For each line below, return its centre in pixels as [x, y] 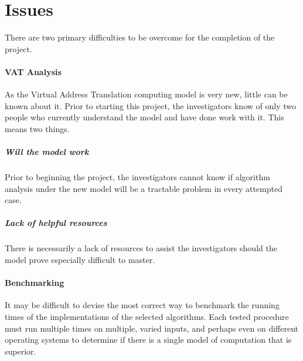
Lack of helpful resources [56, 223]
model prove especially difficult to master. [80, 259]
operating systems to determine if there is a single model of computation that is [148, 340]
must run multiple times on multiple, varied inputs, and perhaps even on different [151, 328]
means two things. [37, 128]
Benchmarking [35, 283]
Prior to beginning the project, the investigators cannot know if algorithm [137, 177]
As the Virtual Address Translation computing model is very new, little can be [146, 94]
